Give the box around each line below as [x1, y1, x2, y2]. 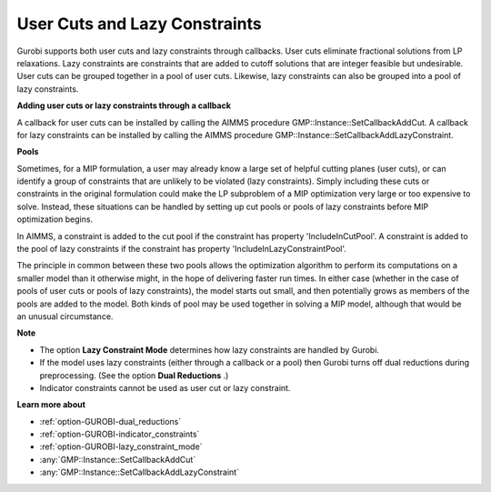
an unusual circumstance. [16, 310, 114, 322]
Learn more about [16, 399, 86, 410]
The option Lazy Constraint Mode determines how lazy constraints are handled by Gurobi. [39, 344, 380, 355]
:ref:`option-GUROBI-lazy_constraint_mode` [39, 441, 203, 452]
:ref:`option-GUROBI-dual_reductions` [39, 416, 182, 427]
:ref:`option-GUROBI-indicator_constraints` [39, 428, 200, 440]
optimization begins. [16, 214, 94, 225]
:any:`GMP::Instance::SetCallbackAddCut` [39, 454, 196, 465]
